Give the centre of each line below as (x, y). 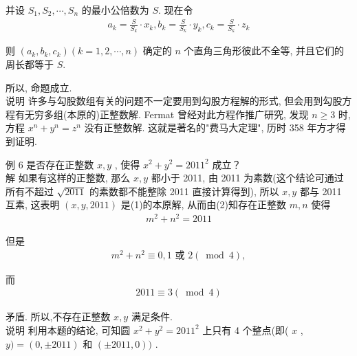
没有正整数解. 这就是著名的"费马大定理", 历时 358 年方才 (210, 127)
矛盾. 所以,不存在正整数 (58, 316)
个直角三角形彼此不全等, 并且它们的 (264, 51)
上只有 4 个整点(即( (246, 330)
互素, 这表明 (33, 204)
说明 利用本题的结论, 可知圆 (68, 330)
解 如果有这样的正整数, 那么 (68, 178)
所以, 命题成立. (39, 87)
